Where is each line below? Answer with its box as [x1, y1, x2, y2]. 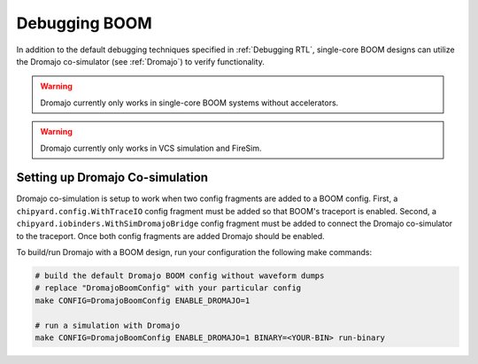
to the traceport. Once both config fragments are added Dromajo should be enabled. [16, 230, 325, 241]
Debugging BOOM [16, 13, 152, 33]
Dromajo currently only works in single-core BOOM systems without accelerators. [40, 97, 339, 108]
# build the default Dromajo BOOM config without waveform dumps [35, 270, 325, 281]
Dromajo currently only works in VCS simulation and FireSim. [40, 143, 262, 153]
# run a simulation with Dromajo [35, 320, 181, 330]
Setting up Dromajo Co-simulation [16, 170, 208, 185]
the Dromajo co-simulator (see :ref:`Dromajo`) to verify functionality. [16, 56, 265, 66]
